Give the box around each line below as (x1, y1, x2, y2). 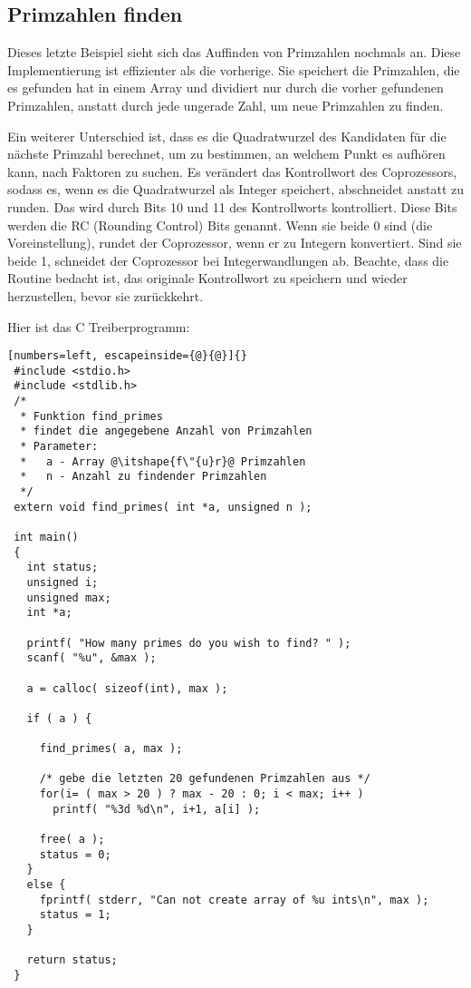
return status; (26, 954, 118, 967)
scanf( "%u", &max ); (26, 651, 157, 665)
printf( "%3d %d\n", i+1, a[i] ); (53, 802, 261, 816)
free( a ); (39, 833, 105, 846)
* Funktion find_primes (20, 409, 163, 423)
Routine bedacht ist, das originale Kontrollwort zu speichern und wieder (7, 269, 408, 288)
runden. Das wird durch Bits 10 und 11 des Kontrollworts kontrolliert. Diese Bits (7, 197, 457, 216)
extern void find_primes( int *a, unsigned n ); (14, 500, 312, 514)
